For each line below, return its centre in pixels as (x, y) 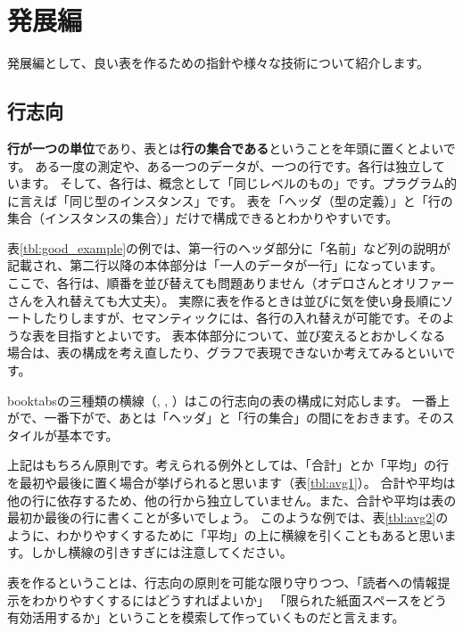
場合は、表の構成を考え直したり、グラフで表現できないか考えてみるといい (225, 353)
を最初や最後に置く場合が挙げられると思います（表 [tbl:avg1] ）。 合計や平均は (231, 483)
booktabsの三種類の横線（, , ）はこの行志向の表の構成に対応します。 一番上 (229, 400)
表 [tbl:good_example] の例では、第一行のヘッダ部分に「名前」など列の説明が (229, 247)
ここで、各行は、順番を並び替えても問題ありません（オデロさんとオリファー (231, 283)
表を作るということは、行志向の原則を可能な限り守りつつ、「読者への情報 (223, 582)
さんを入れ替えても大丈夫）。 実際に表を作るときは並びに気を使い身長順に (224, 300)
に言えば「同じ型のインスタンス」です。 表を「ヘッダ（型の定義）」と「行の (230, 200)
